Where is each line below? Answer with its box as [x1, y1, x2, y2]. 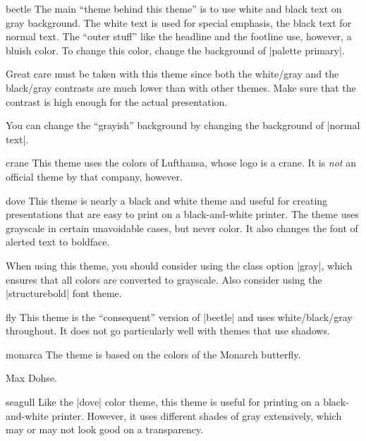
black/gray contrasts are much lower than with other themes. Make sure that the [6, 80, 356, 95]
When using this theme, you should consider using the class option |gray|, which [6, 258, 353, 272]
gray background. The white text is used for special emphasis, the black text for [6, 15, 352, 30]
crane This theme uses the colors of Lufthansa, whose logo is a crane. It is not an [6, 155, 356, 170]
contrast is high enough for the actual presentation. [6, 94, 228, 109]
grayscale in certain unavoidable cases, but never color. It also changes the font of [6, 220, 358, 235]
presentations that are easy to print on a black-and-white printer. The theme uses [6, 207, 359, 222]
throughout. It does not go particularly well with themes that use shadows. [6, 323, 330, 338]
